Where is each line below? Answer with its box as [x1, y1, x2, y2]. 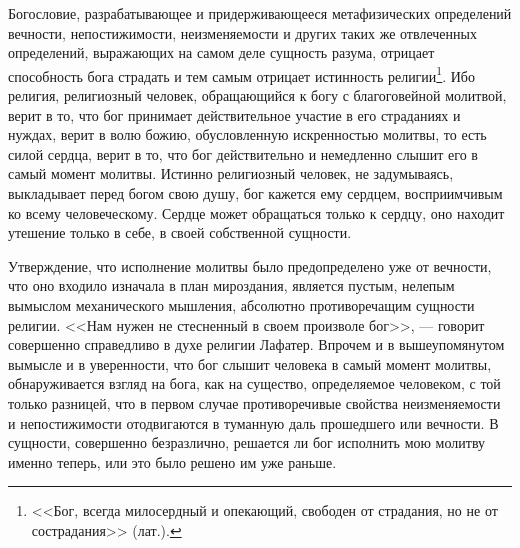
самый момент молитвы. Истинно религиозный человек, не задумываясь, [8, 163, 454, 184]
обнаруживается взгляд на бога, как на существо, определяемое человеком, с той [8, 373, 501, 394]
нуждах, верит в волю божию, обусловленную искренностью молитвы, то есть [8, 124, 487, 145]
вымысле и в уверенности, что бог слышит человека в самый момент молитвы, [8, 353, 492, 374]
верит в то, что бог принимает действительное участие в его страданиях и [8, 104, 461, 125]
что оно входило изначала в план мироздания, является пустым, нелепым [8, 275, 455, 296]
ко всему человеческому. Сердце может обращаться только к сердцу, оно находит [8, 202, 505, 223]
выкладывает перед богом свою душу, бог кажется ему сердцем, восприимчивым [8, 183, 503, 203]
